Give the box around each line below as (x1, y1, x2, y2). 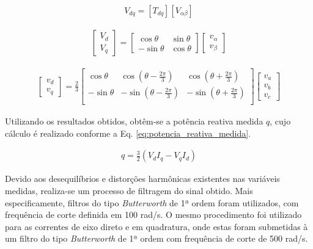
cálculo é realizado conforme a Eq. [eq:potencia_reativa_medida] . (5, 126, 251, 139)
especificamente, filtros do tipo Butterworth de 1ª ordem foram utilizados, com (5, 196, 299, 209)
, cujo (270, 115, 291, 128)
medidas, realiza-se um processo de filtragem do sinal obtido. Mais (5, 184, 253, 197)
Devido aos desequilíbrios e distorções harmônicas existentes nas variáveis (5, 172, 280, 185)
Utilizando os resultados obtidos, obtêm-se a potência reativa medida (5, 115, 263, 128)
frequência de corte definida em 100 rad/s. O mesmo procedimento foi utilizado (5, 208, 302, 221)
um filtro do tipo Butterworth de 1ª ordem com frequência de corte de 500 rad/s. (5, 232, 308, 245)
